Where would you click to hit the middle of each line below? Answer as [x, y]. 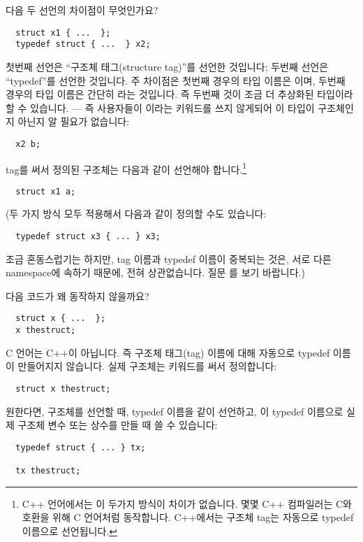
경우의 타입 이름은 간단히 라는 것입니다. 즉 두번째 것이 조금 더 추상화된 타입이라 [179, 94]
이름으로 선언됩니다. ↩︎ [70, 530]
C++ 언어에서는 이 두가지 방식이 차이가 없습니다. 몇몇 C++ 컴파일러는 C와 [187, 503]
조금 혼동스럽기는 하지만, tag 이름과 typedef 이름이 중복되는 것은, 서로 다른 [169, 258]
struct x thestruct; [63, 388]
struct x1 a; [46, 191]
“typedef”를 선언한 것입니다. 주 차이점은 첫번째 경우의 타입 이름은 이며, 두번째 [176, 80]
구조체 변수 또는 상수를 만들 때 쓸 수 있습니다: [118, 425]
